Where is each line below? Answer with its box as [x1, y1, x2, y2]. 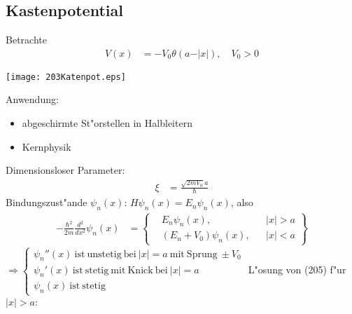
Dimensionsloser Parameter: [6, 163, 125, 177]
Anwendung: [6, 92, 59, 107]
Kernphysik [22, 139, 71, 153]
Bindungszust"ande [6, 195, 87, 210]
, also [230, 195, 253, 210]
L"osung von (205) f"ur [248, 262, 346, 277]
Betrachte [6, 32, 47, 47]
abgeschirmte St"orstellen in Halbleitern [22, 116, 192, 130]
